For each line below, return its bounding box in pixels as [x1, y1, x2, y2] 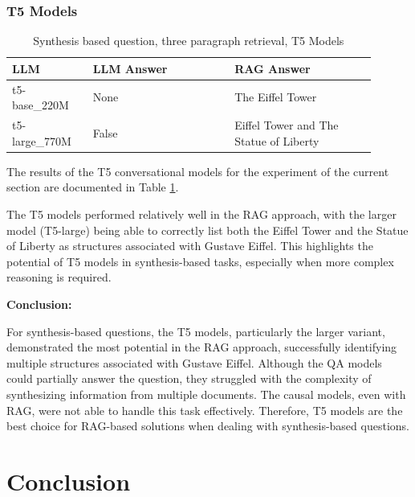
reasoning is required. [6, 269, 112, 285]
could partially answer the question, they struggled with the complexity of [6, 370, 372, 387]
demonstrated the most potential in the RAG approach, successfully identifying [6, 339, 397, 355]
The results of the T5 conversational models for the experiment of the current [6, 162, 389, 179]
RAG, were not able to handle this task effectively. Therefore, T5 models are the [6, 401, 403, 418]
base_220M [12, 97, 69, 113]
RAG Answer [234, 60, 311, 76]
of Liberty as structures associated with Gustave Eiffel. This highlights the [6, 237, 373, 254]
